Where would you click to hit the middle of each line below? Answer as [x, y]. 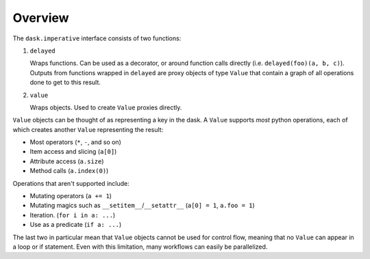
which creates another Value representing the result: [88, 129]
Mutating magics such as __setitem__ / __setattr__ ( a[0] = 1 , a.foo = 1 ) [142, 206]
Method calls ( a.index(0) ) [69, 171]
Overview [41, 18]
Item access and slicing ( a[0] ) [73, 152]
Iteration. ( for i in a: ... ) [73, 215]
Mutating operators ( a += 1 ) [71, 196]
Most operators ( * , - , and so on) [75, 142]
